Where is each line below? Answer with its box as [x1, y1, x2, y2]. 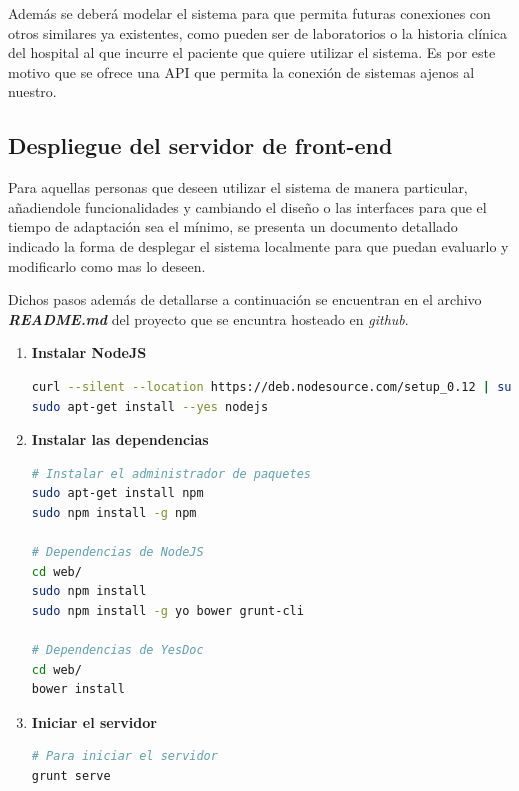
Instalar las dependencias [31, 429, 209, 450]
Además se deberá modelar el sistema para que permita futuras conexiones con [8, 3, 491, 23]
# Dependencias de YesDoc [31, 643, 204, 658]
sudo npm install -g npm [31, 505, 197, 520]
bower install [31, 682, 125, 697]
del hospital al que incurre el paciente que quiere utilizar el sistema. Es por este [8, 42, 496, 63]
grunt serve [31, 769, 111, 784]
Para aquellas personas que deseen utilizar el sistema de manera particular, [8, 177, 468, 198]
